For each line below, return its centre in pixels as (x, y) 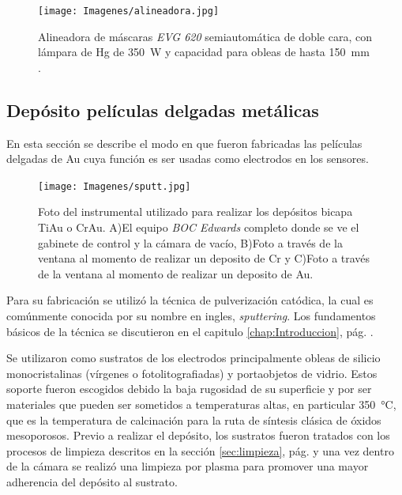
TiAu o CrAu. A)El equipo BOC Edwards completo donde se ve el (199, 227)
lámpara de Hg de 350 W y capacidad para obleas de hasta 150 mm (204, 52)
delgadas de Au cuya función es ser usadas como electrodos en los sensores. (188, 159)
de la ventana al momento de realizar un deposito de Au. (176, 273)
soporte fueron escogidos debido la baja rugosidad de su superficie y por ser (189, 389)
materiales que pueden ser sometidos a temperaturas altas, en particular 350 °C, (201, 404)
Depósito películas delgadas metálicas (163, 110)
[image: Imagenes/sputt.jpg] (115, 186)
